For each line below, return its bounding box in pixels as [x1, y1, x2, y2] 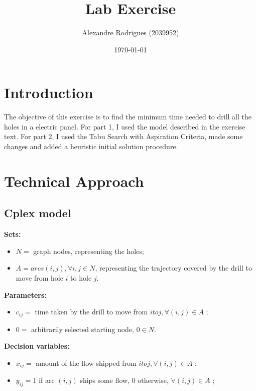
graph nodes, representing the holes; [33, 245, 144, 256]
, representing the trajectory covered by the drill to [95, 263, 252, 273]
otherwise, [138, 375, 169, 385]
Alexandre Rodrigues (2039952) [82, 27, 179, 38]
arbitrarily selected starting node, [31, 323, 135, 334]
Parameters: [4, 289, 47, 300]
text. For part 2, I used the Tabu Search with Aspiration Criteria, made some [4, 131, 243, 142]
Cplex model [4, 205, 71, 221]
